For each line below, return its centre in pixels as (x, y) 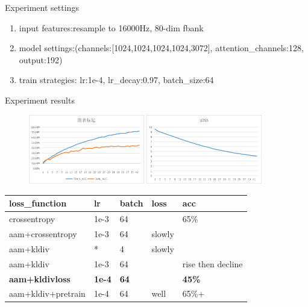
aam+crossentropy (43, 234)
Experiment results (40, 100)
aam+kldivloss (40, 278)
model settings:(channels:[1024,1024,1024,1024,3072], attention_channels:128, (161, 48)
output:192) (41, 59)
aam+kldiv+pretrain (47, 293)
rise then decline (212, 263)
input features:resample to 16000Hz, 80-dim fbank (111, 27)
